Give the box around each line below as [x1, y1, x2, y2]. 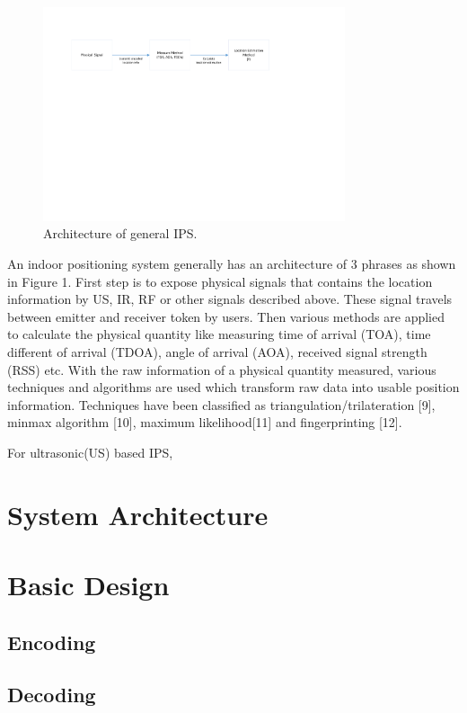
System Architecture [7, 495, 269, 532]
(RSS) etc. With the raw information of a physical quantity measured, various [7, 360, 436, 379]
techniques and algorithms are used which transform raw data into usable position [7, 378, 460, 397]
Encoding [7, 628, 96, 655]
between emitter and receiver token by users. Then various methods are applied [7, 307, 445, 325]
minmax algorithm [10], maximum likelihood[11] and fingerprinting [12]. [7, 413, 402, 432]
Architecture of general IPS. [43, 224, 198, 243]
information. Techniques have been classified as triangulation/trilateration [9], [7, 395, 436, 414]
